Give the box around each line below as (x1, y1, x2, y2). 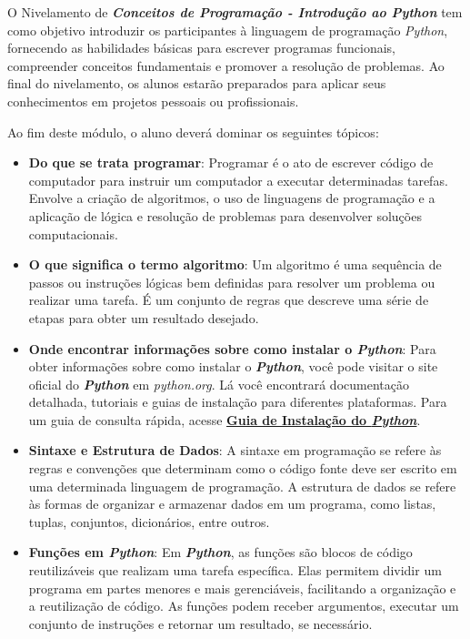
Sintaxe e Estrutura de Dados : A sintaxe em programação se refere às (28, 441, 442, 460)
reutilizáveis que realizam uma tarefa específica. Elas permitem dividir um (28, 561, 442, 580)
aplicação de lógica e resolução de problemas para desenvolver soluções (28, 206, 422, 225)
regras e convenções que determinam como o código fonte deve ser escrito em (28, 459, 457, 478)
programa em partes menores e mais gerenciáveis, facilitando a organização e (28, 578, 456, 597)
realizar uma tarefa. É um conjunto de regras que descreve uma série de (28, 290, 429, 309)
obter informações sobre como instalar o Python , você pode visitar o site (28, 357, 438, 376)
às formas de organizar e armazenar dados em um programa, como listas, (28, 494, 436, 513)
